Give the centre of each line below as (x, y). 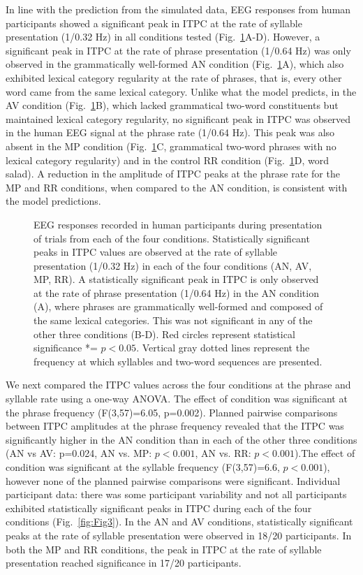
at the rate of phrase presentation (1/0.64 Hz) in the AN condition (176, 292)
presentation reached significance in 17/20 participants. (124, 563)
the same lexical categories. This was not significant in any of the (173, 320)
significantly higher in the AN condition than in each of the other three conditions (181, 439)
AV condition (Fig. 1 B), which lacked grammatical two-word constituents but (172, 105)
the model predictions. (53, 201)
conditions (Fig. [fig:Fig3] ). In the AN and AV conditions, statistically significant (179, 522)
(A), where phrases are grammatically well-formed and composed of (178, 306)
